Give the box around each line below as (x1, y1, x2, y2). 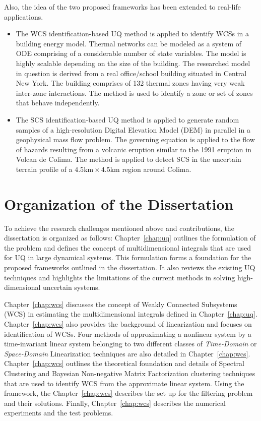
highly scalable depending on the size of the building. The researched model (16, 57, 250, 68)
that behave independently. (16, 97, 100, 108)
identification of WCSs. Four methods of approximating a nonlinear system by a (4, 328, 252, 339)
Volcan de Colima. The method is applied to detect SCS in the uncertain (16, 154, 241, 164)
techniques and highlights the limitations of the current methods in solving (4, 272, 235, 282)
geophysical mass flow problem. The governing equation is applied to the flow (16, 134, 255, 145)
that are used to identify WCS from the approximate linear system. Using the (4, 378, 244, 388)
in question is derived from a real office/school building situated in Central (16, 68, 247, 78)
